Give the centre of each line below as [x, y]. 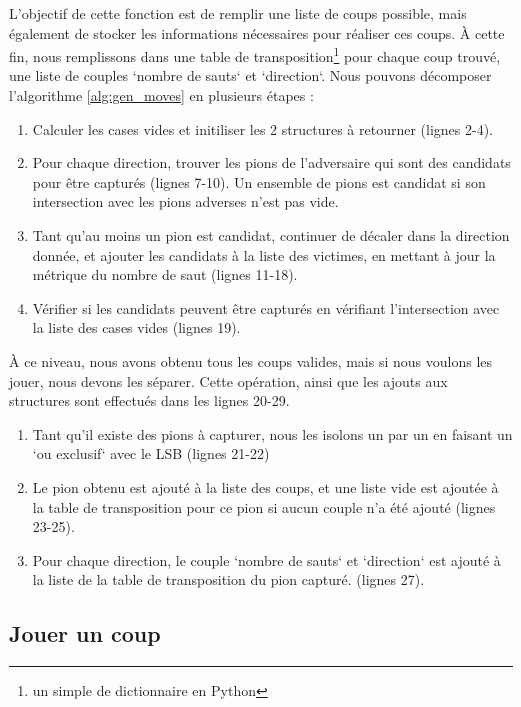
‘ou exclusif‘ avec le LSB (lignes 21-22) [151, 453]
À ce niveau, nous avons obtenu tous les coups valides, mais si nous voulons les [251, 360]
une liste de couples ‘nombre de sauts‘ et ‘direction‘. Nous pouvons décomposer [250, 75]
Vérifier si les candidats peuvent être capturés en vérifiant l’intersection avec [266, 307]
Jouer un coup [85, 633]
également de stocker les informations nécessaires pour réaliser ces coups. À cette [257, 32]
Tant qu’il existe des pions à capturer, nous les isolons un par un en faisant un [272, 433]
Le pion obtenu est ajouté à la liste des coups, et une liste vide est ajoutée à [265, 486]
